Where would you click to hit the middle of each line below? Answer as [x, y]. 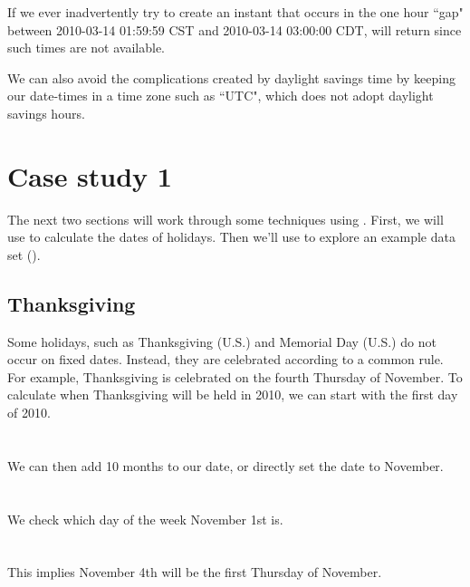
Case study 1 [90, 175]
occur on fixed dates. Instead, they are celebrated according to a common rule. [225, 359]
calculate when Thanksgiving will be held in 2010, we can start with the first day [233, 395]
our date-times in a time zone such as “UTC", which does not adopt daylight [221, 96]
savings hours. [46, 113]
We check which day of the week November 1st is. [145, 519]
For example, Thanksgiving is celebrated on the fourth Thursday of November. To [235, 376]
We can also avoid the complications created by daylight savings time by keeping [231, 77]
